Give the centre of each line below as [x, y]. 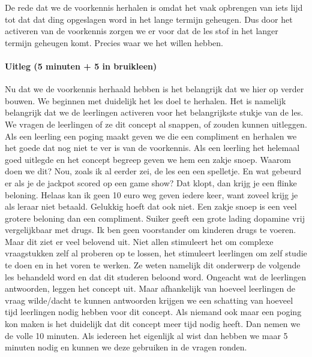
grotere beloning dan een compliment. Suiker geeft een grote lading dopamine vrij [155, 218]
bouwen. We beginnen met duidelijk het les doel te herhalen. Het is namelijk [145, 100]
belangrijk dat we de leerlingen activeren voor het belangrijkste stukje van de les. [154, 112]
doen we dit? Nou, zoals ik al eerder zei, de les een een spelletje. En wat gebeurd [153, 171]
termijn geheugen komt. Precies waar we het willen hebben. [114, 42]
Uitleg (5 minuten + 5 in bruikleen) [81, 66]
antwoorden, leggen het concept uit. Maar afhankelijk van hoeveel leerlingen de [150, 288]
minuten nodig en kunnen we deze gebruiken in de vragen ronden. [126, 347]
